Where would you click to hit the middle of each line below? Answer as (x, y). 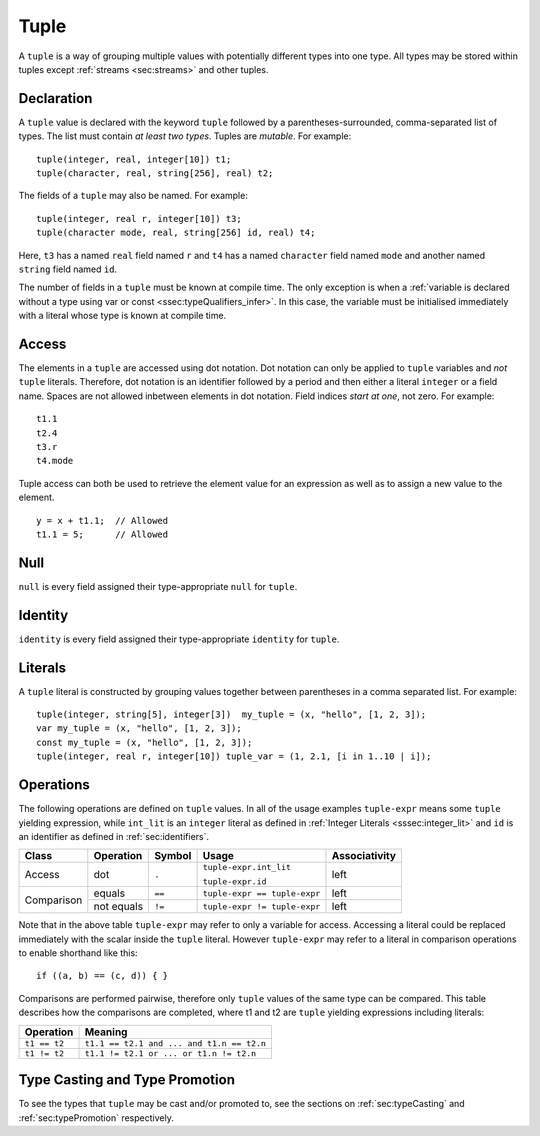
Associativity (364, 856)
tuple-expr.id (234, 881)
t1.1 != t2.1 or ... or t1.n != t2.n (170, 1053)
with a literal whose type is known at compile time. (122, 316)
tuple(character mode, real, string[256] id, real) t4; (176, 233)
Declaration (55, 98)
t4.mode (55, 461)
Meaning (106, 1032)
